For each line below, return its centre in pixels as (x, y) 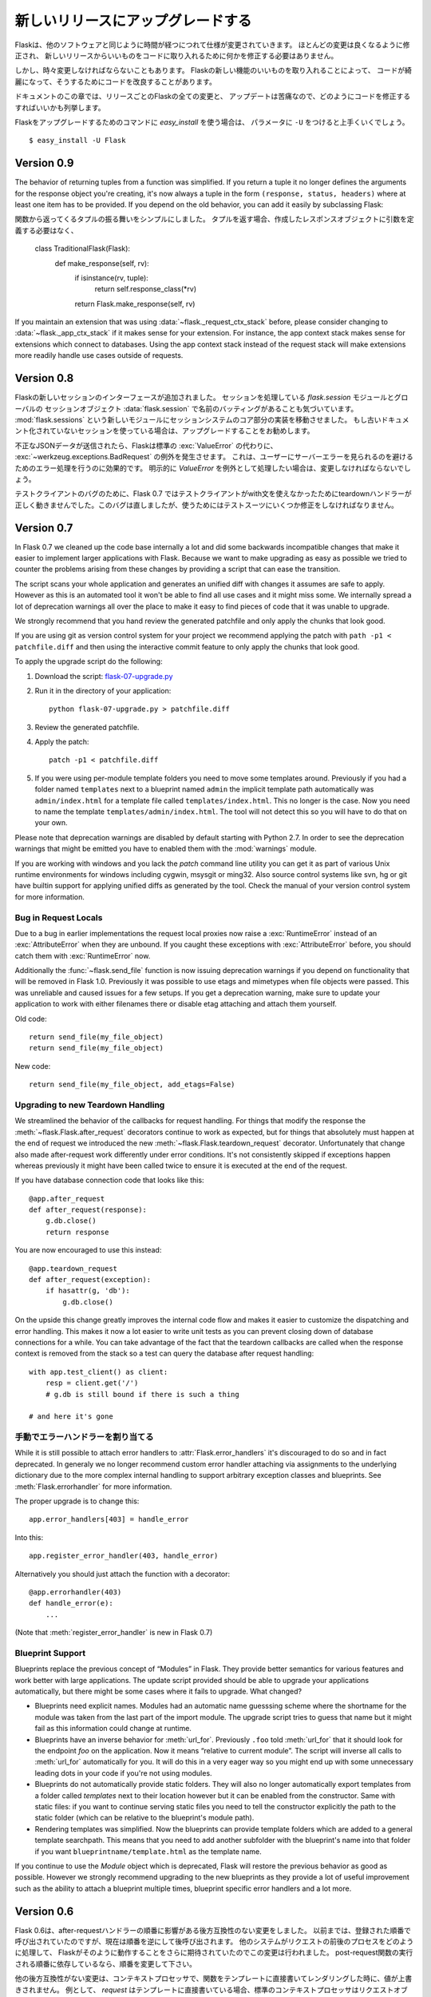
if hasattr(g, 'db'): (88, 1291)
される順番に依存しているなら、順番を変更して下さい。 (106, 1963)
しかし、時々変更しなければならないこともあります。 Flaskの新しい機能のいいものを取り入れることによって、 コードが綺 (214, 70)
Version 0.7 (44, 528)
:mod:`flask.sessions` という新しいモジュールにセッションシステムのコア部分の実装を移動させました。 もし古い (198, 419)
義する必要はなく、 (46, 230)
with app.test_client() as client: (99, 1372)
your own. (51, 823)
